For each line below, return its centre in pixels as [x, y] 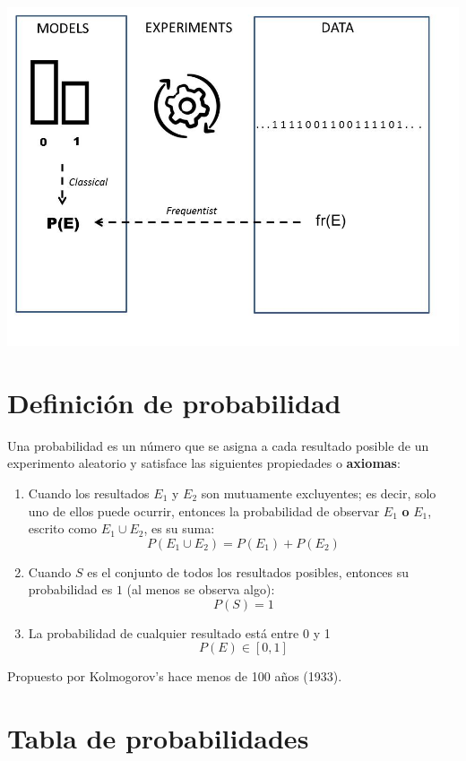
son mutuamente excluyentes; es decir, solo [319, 493]
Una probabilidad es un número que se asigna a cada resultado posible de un [218, 445]
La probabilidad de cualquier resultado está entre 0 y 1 [179, 632]
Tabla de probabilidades [158, 738]
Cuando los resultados [89, 493]
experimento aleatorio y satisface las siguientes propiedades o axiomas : [204, 463]
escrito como [63, 528]
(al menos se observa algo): [201, 589]
